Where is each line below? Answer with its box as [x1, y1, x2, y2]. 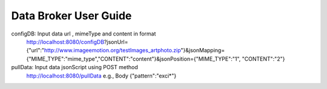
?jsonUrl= [104, 38, 128, 45]
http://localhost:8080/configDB [26, 38, 105, 45]
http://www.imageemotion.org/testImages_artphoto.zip [44, 47, 181, 54]
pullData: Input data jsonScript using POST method [11, 64, 139, 71]
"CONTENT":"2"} [242, 55, 285, 63]
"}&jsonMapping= [180, 47, 225, 54]
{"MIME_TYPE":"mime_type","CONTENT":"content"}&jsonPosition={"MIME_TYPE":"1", [26, 55, 241, 63]
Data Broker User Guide [11, 9, 132, 22]
